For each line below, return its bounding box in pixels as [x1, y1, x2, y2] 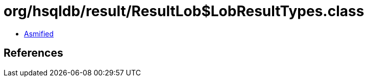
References [4, 47, 63, 60]
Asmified [24, 29, 54, 38]
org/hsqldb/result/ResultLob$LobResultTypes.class [4, 3, 364, 20]
